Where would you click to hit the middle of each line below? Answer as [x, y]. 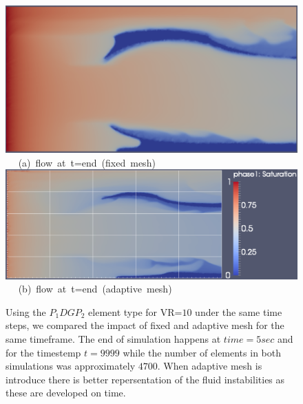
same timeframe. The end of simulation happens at [113, 339]
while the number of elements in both [202, 352]
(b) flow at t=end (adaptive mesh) [95, 289]
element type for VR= [135, 311]
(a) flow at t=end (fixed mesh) [87, 162]
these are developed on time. [66, 393]
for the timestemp [43, 352]
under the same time [239, 311]
